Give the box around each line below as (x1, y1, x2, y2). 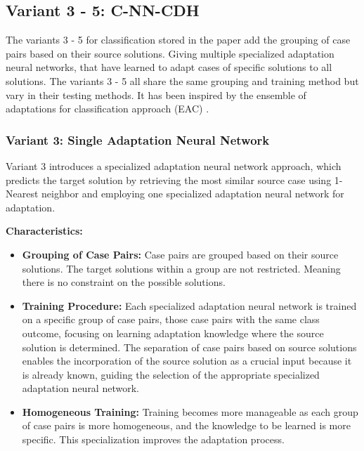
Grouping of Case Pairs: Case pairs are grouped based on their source (22, 247, 339, 261)
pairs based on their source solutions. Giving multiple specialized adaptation (6, 46, 334, 60)
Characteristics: (6, 223, 83, 238)
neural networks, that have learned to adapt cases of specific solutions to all (6, 60, 332, 74)
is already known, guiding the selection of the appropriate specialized (22, 367, 320, 381)
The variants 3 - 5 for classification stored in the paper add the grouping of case (6, 32, 351, 47)
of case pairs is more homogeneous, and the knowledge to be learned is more (22, 418, 351, 433)
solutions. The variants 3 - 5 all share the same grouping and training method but (6, 73, 359, 88)
